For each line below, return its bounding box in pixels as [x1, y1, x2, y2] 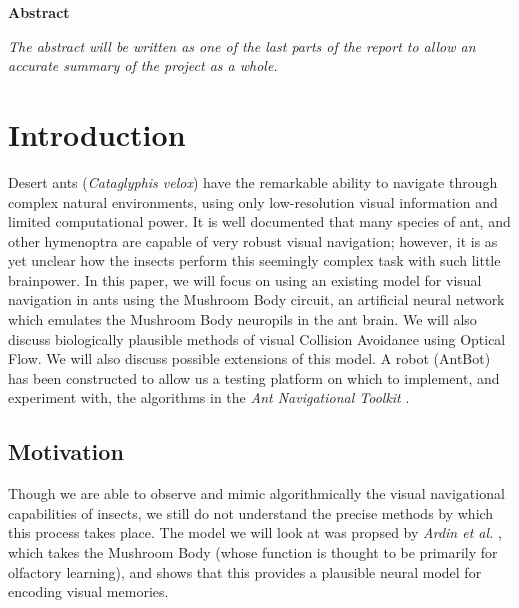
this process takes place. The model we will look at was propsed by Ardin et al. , [8, 522, 502, 543]
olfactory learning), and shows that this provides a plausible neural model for [8, 561, 482, 582]
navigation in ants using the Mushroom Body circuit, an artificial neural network [8, 289, 505, 310]
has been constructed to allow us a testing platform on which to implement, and [8, 367, 500, 388]
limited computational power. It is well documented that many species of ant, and [8, 211, 511, 232]
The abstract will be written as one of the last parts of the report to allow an [8, 35, 476, 56]
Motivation [8, 436, 124, 467]
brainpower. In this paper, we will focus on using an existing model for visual [8, 269, 482, 290]
